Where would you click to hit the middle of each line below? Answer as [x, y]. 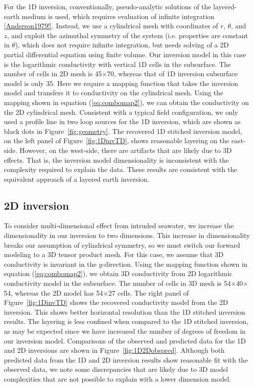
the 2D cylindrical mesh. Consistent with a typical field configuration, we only [121, 112]
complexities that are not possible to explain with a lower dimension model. [117, 378]
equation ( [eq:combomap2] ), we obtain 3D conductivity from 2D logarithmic [118, 273]
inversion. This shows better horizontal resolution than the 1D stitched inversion [125, 312]
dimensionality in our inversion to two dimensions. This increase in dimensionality [127, 235]
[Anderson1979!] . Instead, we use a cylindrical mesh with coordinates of [111, 26]
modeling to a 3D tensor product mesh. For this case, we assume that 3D [114, 254]
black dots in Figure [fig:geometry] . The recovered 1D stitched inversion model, [123, 131]
